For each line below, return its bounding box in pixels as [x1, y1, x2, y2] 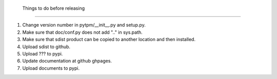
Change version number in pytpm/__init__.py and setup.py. [22, 22, 146, 28]
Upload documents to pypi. [22, 65, 80, 71]
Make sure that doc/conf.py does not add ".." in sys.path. [22, 29, 143, 35]
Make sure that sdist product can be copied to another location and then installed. [22, 36, 196, 43]
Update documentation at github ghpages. [22, 58, 112, 64]
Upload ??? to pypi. [22, 50, 63, 56]
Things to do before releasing [22, 5, 85, 11]
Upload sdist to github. [22, 44, 71, 50]
